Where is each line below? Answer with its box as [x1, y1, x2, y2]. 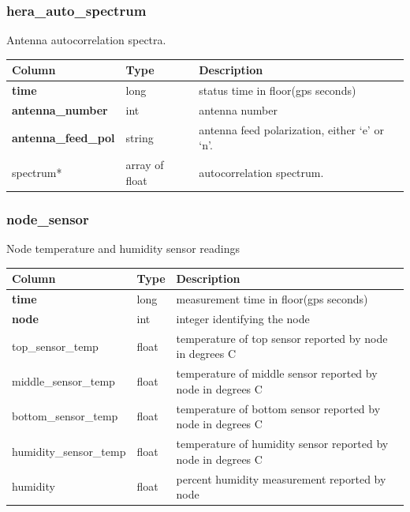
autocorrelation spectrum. [199, 164, 324, 181]
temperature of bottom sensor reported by [176, 400, 381, 416]
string [125, 129, 154, 145]
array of [125, 156, 164, 173]
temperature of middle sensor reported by [176, 365, 378, 382]
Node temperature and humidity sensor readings [6, 240, 240, 257]
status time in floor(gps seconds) [199, 82, 356, 99]
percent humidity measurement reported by [176, 470, 386, 487]
